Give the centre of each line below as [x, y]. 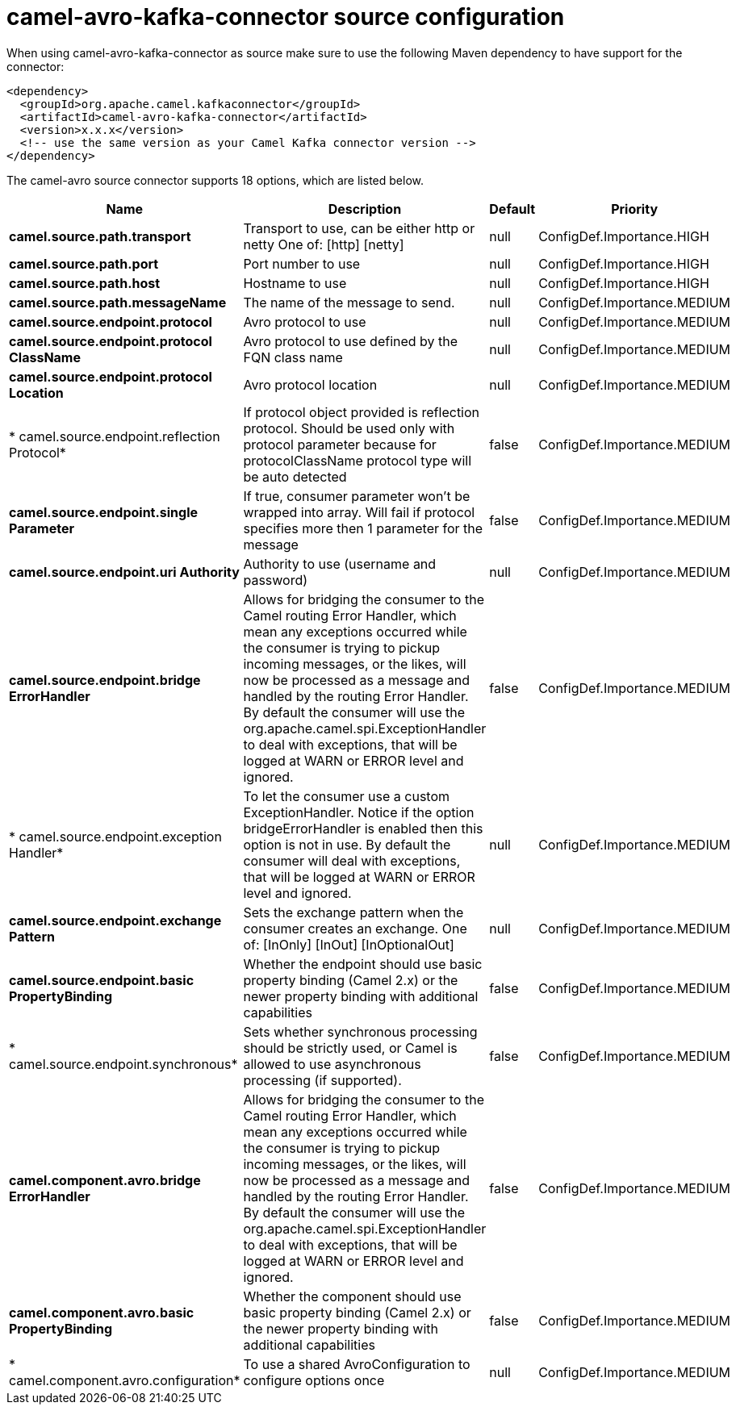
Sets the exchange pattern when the [353, 912]
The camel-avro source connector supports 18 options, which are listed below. [215, 180]
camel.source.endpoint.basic [102, 980]
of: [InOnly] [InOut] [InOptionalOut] [349, 944]
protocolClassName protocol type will [358, 460]
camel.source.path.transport [100, 236]
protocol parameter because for [340, 444]
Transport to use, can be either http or [359, 228]
